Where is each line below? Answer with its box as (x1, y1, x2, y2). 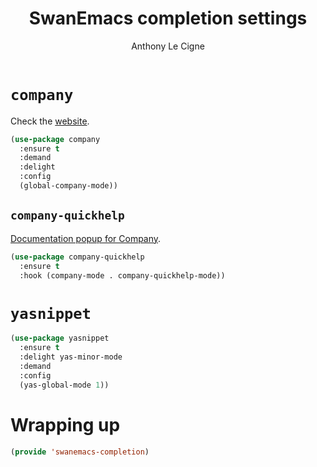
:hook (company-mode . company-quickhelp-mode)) (19, 270, 226, 281)
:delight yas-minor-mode (19, 352, 123, 362)
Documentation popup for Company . (10, 232, 162, 244)
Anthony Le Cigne (131, 40, 205, 52)
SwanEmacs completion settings (28, 7, 308, 30)
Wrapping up (10, 413, 121, 436)
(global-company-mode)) (19, 181, 118, 191)
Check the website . (10, 115, 90, 127)
